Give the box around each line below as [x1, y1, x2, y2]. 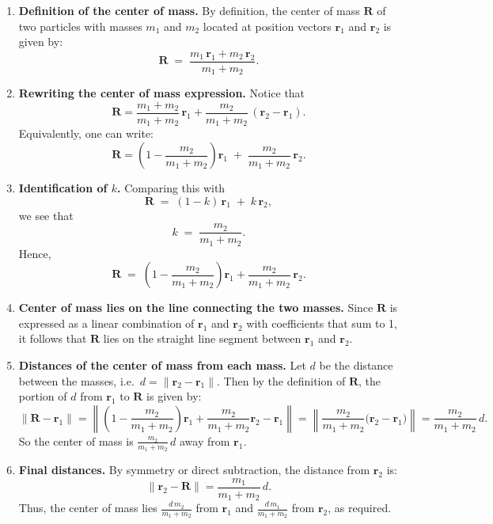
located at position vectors [203, 17, 332, 34]
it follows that [18, 330, 87, 347]
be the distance [319, 357, 393, 374]
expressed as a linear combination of [18, 314, 195, 331]
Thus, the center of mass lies [18, 499, 157, 516]
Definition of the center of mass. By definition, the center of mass [18, 2, 360, 18]
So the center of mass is [18, 432, 134, 449]
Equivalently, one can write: [18, 125, 154, 142]
